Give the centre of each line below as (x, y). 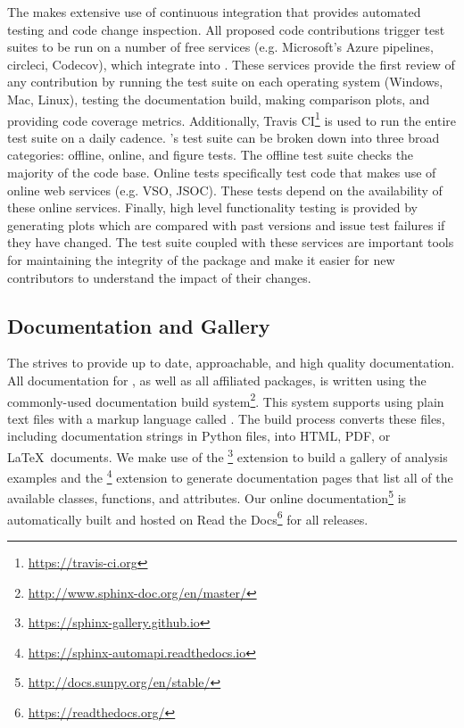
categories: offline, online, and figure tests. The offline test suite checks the (211, 155)
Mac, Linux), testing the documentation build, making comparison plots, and (219, 99)
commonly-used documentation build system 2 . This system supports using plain (226, 400)
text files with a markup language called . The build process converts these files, (226, 418)
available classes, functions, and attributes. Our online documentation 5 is (207, 497)
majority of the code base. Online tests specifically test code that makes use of (222, 172)
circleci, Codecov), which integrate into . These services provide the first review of (231, 64)
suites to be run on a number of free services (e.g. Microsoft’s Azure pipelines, (220, 47)
